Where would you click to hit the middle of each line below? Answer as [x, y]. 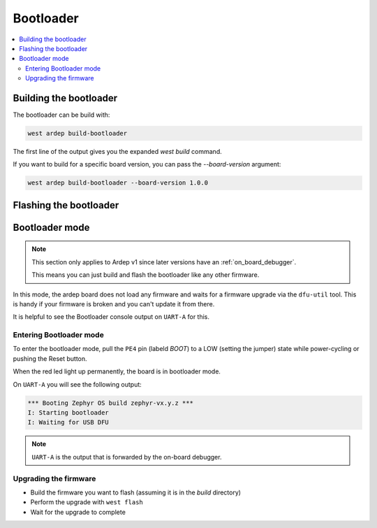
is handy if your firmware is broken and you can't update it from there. [114, 304]
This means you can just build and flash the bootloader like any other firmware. [146, 275]
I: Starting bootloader [68, 413]
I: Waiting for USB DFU [68, 422]
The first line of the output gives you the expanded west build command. [118, 151]
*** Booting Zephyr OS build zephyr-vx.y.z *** [110, 403]
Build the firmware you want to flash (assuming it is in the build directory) [135, 492]
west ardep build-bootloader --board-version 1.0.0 [118, 183]
